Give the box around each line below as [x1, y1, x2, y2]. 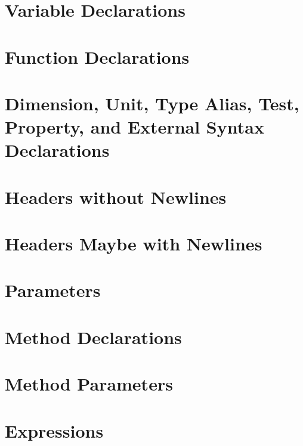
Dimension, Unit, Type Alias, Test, [5, 91, 299, 115]
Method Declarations [5, 324, 182, 349]
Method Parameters [5, 371, 173, 396]
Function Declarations [5, 44, 190, 69]
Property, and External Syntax [5, 114, 264, 139]
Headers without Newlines [5, 184, 227, 209]
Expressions [5, 418, 104, 442]
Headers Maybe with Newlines [5, 231, 262, 256]
